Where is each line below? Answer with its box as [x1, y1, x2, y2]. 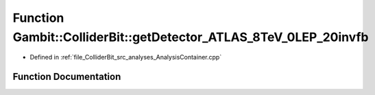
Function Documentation [12, 71, 121, 83]
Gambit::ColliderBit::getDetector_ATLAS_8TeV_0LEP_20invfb [12, 29, 370, 44]
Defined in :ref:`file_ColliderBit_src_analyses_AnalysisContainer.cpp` [29, 53, 222, 62]
